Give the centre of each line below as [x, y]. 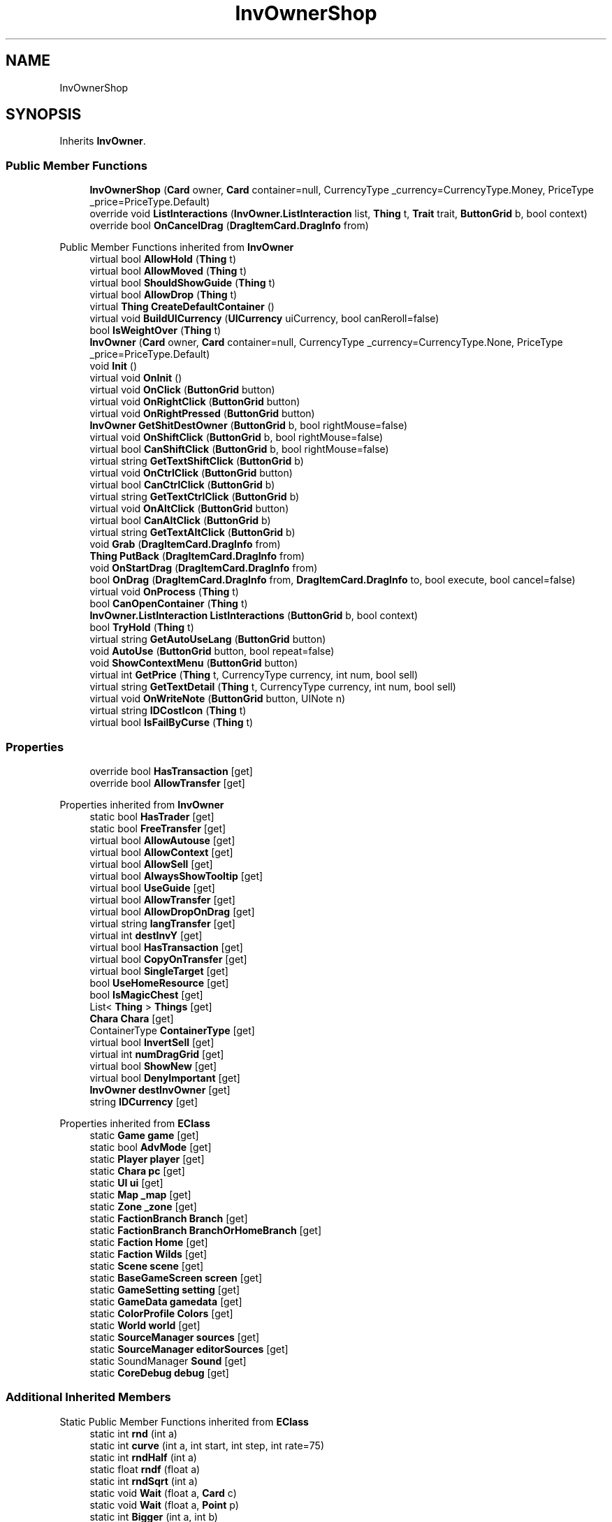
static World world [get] [145, 1325]
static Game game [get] [144, 1135]
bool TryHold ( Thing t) [142, 628]
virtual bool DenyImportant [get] [165, 1078]
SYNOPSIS [44, 115]
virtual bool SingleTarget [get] [159, 971]
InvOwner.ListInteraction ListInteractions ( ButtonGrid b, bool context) [254, 616]
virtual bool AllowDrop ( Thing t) [163, 295]
